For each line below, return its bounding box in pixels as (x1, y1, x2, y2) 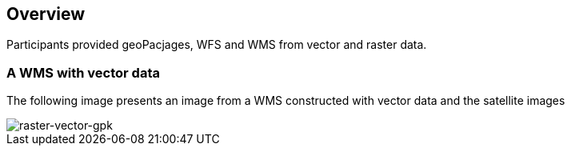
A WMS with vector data (6, 64, 160, 81)
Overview (6, 4, 86, 24)
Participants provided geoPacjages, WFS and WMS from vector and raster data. (6, 38, 427, 52)
